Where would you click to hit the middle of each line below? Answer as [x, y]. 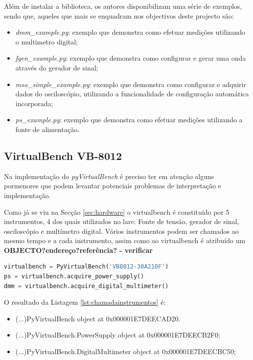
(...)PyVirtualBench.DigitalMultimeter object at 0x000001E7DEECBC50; [126, 351]
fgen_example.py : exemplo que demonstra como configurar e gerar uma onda [131, 58]
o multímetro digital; [47, 41]
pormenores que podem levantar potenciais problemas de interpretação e [113, 186]
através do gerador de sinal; [57, 67]
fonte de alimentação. [47, 129]
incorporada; [34, 103]
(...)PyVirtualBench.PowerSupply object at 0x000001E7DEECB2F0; [118, 335]
